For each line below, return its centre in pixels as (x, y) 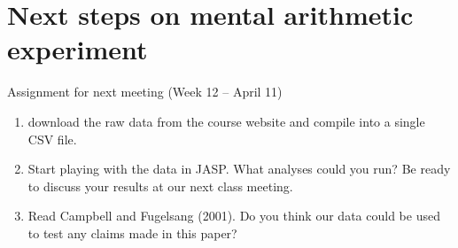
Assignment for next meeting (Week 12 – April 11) (145, 92)
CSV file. (52, 139)
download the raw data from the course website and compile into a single (226, 121)
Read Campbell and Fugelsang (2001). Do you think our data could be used (234, 216)
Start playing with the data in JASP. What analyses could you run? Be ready (239, 169)
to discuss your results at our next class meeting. (160, 186)
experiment (78, 49)
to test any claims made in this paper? (132, 232)
